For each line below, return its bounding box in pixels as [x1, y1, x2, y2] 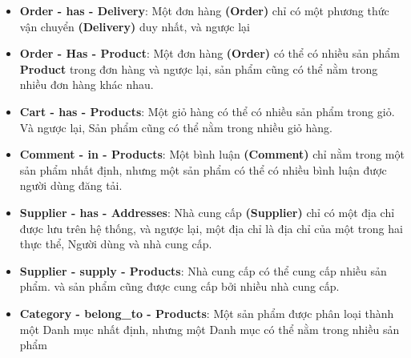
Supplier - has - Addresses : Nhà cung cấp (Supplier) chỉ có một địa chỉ [19, 203, 395, 220]
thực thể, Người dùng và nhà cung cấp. [19, 235, 212, 252]
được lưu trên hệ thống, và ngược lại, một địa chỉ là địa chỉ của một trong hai [19, 219, 403, 236]
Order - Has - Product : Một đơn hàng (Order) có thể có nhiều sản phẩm [19, 45, 400, 62]
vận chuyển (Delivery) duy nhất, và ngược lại [19, 18, 251, 34]
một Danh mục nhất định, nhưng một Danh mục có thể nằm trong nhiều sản [19, 320, 400, 337]
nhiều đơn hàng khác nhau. [19, 76, 154, 93]
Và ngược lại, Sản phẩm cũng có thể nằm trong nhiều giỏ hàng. [19, 119, 332, 135]
